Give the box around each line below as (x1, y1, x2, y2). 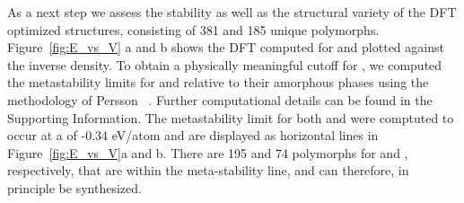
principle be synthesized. (7, 178, 142, 197)
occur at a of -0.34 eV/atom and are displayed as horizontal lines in (7, 126, 379, 145)
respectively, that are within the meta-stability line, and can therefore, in (7, 161, 409, 180)
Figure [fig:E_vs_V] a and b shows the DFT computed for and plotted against (7, 38, 444, 57)
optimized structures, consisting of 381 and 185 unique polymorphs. (7, 20, 380, 39)
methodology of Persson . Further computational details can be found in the (7, 90, 433, 109)
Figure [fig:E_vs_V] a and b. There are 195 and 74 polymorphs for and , (7, 143, 408, 162)
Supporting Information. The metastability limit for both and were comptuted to (7, 108, 454, 127)
